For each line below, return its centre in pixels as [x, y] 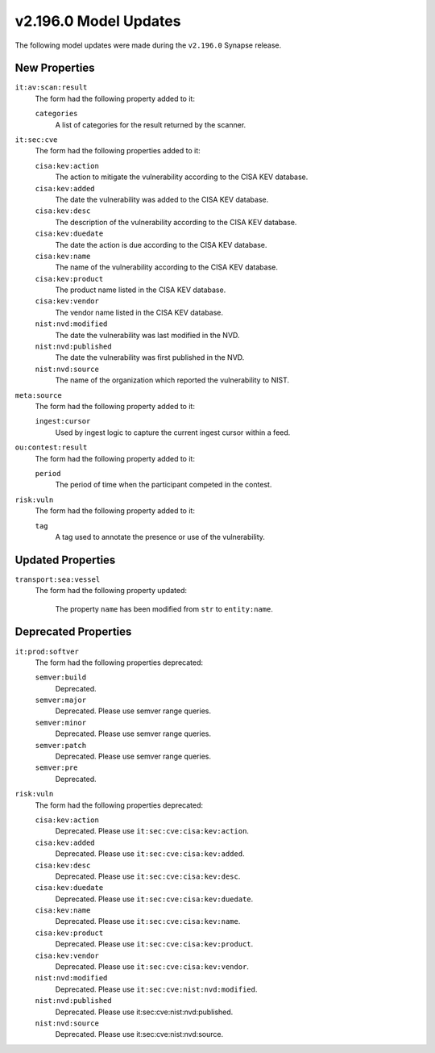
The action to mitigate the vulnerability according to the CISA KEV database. [182, 177]
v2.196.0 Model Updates [98, 21]
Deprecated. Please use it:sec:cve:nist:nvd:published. [144, 1012]
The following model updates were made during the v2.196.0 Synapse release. [148, 45]
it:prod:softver [47, 651]
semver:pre [56, 768]
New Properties [55, 68]
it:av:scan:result [51, 88]
